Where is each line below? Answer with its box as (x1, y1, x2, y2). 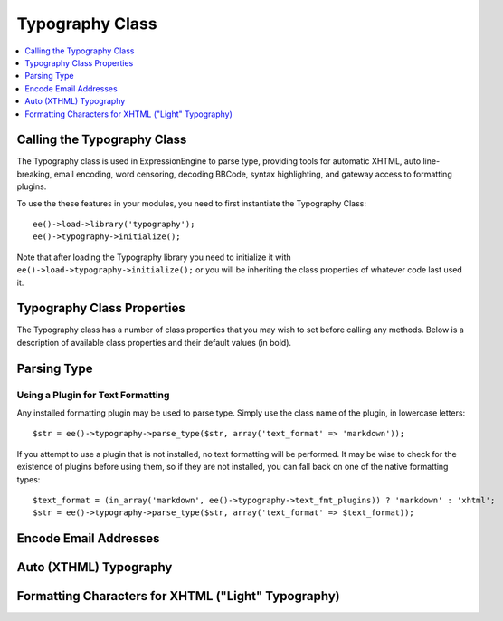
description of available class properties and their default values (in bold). (16, 337, 292, 348)
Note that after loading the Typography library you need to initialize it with (16, 252, 291, 263)
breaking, (16, 168, 52, 179)
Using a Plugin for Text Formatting (16, 388, 170, 401)
